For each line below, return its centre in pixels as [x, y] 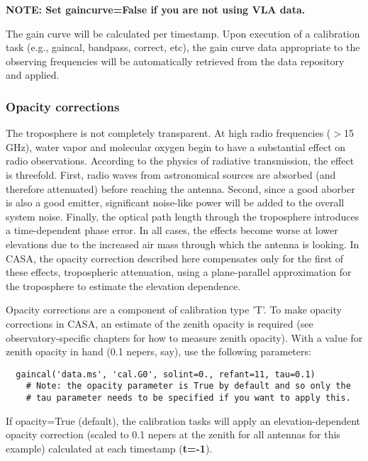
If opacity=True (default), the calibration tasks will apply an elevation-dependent [183, 420]
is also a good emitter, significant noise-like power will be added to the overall [175, 202]
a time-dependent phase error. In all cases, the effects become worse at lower [172, 230]
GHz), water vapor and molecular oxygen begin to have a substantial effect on [176, 146]
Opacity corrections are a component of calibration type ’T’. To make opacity [174, 310]
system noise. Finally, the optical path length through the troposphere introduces [183, 216]
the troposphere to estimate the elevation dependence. [123, 285]
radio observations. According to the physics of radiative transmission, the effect [180, 161]
